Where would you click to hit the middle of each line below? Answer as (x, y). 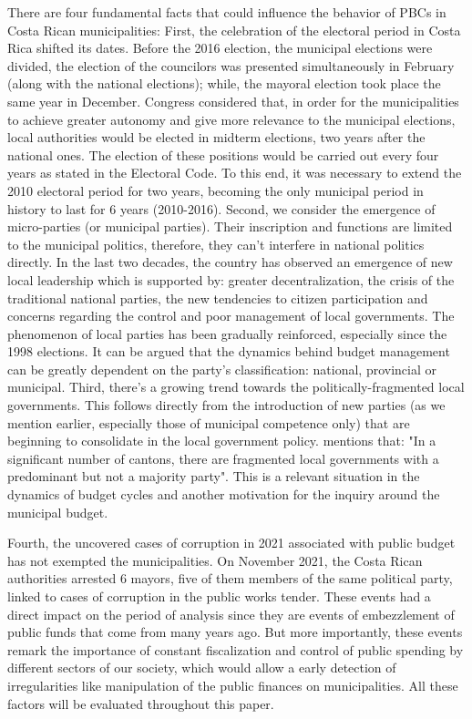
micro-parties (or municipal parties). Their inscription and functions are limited (230, 226)
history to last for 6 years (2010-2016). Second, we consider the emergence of (221, 208)
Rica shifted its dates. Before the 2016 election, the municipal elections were (220, 48)
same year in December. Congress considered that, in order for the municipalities (233, 101)
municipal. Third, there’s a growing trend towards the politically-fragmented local (236, 387)
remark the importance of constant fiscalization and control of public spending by (236, 649)
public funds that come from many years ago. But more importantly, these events (235, 632)
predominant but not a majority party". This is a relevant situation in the (214, 476)
